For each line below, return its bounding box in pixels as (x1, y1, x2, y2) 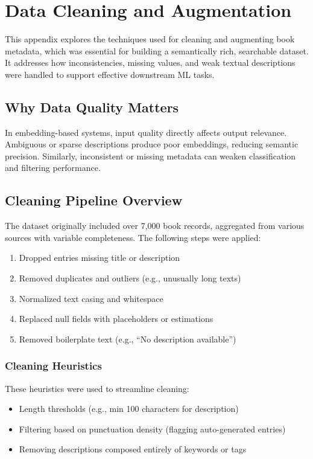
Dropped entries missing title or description (19, 251, 180, 264)
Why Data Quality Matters (5, 97, 179, 116)
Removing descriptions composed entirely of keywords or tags (19, 443, 247, 455)
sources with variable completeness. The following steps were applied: (5, 231, 261, 243)
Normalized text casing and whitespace (19, 292, 163, 304)
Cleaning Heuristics (5, 358, 102, 373)
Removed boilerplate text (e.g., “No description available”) (19, 332, 236, 345)
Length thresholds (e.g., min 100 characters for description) (19, 402, 239, 415)
